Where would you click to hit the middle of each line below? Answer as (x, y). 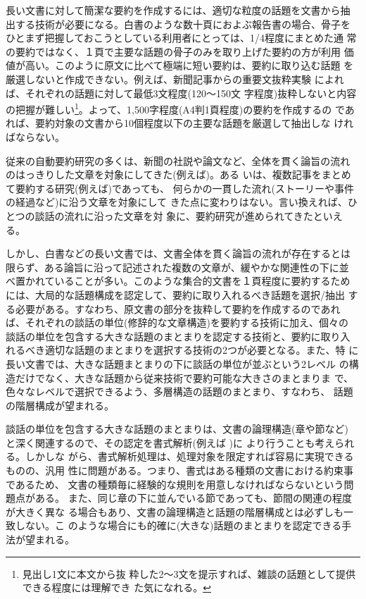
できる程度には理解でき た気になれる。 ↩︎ (116, 587)
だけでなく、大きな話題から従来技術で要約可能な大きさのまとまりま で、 (184, 377)
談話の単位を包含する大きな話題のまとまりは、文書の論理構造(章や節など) (177, 429)
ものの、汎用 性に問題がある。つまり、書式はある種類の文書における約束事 (180, 470)
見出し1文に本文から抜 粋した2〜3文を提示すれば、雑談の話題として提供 (189, 573)
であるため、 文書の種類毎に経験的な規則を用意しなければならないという (175, 484)
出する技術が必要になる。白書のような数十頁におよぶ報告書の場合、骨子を (178, 24)
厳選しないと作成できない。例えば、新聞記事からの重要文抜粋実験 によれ (175, 79)
